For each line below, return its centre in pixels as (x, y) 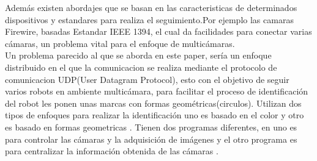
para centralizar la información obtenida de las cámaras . (112, 151)
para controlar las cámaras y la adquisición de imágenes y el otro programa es (151, 139)
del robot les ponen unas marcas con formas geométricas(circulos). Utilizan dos (153, 103)
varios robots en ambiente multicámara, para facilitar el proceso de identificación (157, 91)
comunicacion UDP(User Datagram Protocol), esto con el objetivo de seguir (147, 79)
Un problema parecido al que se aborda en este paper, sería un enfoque (138, 55)
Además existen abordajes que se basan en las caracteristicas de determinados (151, 7)
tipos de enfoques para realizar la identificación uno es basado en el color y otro (155, 115)
